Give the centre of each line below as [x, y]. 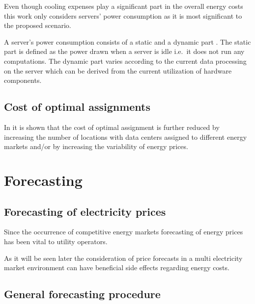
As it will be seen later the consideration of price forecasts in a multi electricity [123, 258]
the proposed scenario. [38, 25]
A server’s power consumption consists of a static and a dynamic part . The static [127, 41]
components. [23, 80]
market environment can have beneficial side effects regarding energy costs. [117, 267]
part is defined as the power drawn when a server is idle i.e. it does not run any [124, 51]
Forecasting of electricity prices [85, 211]
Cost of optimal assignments [77, 107]
